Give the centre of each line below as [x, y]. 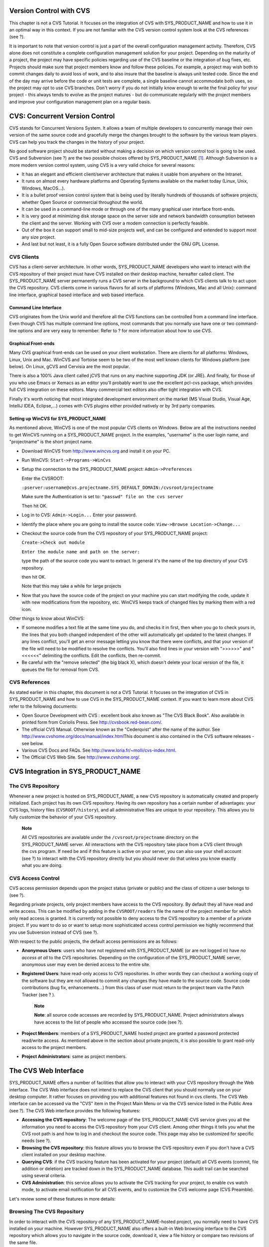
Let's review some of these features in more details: [63, 1199]
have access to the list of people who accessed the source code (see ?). [109, 1022]
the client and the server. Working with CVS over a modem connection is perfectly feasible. [115, 223]
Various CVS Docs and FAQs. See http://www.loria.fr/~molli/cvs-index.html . [99, 750]
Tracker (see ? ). [39, 995]
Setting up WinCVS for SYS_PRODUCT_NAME [58, 418]
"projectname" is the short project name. [51, 442]
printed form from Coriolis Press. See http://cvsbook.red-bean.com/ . [92, 722]
